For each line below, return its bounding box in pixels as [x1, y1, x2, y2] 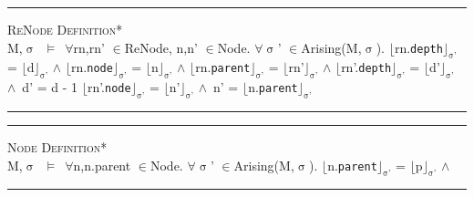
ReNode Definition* [7, 20, 123, 38]
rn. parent [195, 57, 251, 77]
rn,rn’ [73, 37, 105, 57]
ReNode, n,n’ [124, 37, 198, 57]
